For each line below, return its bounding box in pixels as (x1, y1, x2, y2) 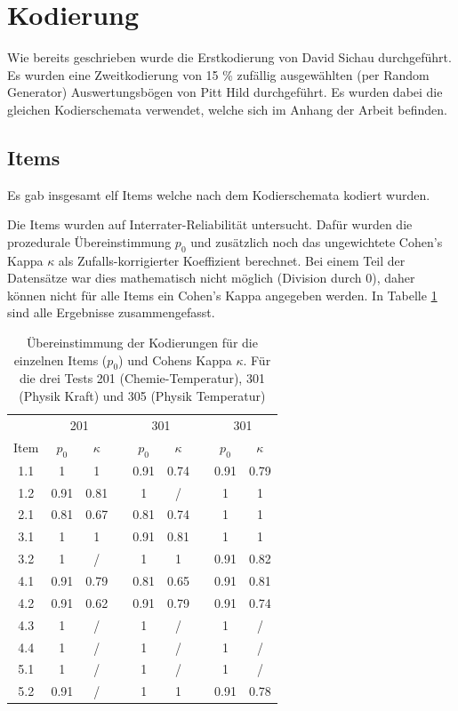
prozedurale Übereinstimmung (7, 232, 172, 251)
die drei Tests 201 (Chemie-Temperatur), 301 (19, 369, 265, 387)
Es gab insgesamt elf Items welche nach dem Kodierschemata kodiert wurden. (7, 185, 430, 204)
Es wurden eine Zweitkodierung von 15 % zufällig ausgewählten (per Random (7, 65, 430, 84)
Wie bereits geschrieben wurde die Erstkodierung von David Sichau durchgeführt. (7, 48, 452, 67)
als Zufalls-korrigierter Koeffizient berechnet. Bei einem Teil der (58, 251, 406, 269)
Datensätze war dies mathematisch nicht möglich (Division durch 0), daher (7, 268, 415, 287)
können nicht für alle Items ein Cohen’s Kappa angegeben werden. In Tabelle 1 (7, 285, 438, 304)
